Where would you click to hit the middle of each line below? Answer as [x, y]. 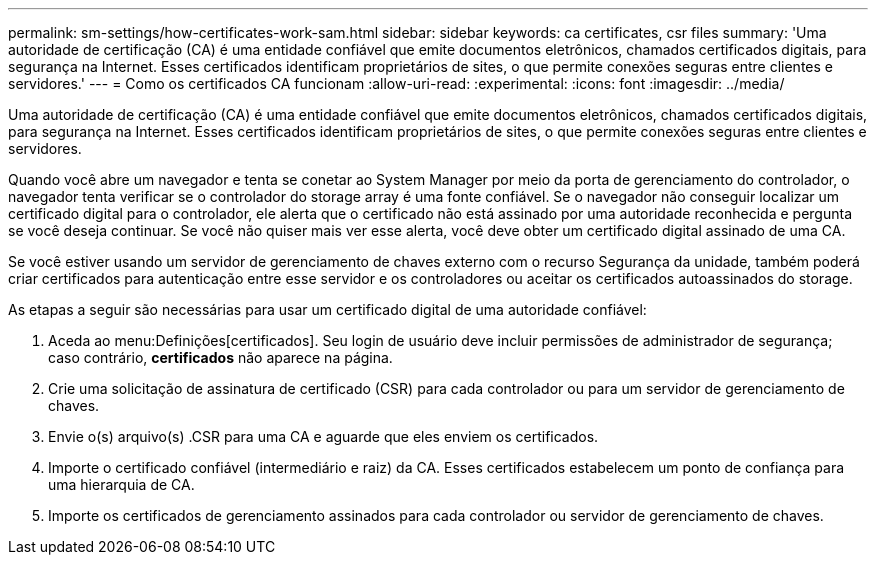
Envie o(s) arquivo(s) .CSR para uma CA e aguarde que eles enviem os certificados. [323, 436]
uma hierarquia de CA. [121, 484]
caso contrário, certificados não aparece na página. [220, 357]
